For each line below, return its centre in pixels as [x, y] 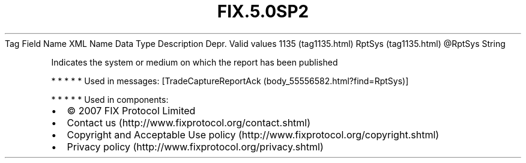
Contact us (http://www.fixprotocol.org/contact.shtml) [189, 122]
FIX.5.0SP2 [263, 11]
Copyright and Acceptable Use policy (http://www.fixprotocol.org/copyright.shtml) [253, 134]
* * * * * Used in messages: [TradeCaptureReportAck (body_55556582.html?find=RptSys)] [230, 81]
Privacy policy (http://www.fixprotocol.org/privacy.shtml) [195, 146]
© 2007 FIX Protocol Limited [131, 110]
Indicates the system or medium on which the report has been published [195, 62]
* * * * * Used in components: [110, 99]
